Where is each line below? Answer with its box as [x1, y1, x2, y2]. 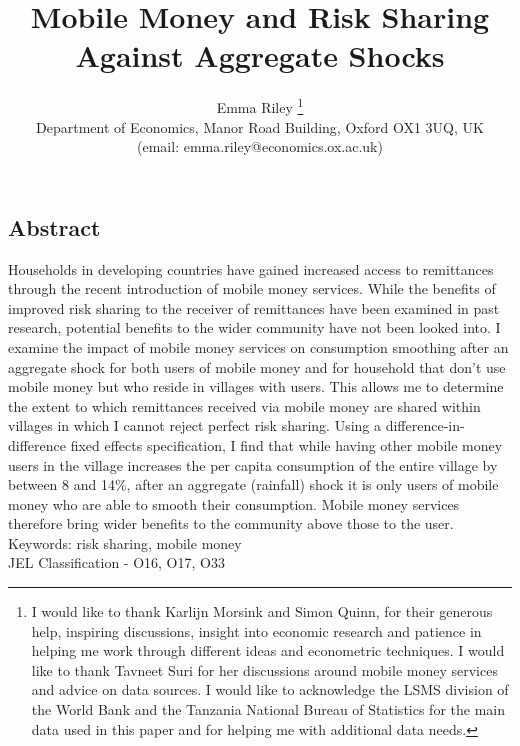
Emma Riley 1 [216, 94, 304, 117]
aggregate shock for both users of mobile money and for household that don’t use [8, 356, 506, 377]
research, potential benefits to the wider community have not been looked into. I [8, 317, 501, 338]
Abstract [8, 211, 101, 242]
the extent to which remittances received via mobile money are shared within [8, 395, 481, 416]
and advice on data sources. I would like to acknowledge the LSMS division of [31, 679, 509, 700]
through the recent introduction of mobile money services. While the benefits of [8, 278, 496, 299]
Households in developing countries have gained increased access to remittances [8, 258, 494, 279]
